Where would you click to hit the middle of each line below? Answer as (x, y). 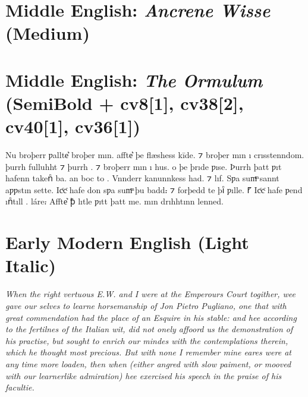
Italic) (31, 265)
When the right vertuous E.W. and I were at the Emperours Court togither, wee (151, 294)
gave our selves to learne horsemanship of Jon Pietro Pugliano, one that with (146, 305)
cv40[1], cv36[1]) (73, 126)
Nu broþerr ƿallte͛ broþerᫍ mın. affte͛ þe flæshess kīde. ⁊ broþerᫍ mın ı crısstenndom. (155, 155)
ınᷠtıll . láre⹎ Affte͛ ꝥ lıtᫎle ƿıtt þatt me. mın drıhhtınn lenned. (114, 201)
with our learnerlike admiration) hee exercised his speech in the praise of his (144, 375)
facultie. (20, 387)
